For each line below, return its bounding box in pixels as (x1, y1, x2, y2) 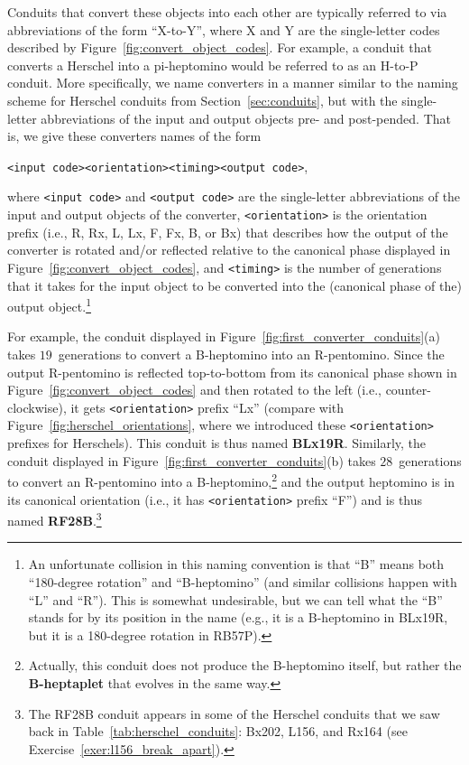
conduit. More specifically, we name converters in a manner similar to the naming (7, 73, 458, 92)
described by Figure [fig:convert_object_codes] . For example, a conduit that (7, 38, 432, 57)
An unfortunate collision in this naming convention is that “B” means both (28, 555, 445, 574)
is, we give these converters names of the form (7, 126, 262, 145)
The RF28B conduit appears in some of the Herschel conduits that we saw (28, 704, 440, 723)
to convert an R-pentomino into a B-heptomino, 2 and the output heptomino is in (7, 470, 455, 490)
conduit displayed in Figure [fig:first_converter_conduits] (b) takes (7, 451, 376, 470)
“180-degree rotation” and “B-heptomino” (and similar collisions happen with (28, 573, 457, 592)
